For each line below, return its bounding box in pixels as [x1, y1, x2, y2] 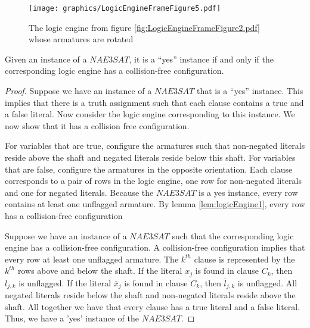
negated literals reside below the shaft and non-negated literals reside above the [5, 289, 296, 301]
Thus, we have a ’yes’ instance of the [5, 312, 139, 324]
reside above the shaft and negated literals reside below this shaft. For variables [5, 151, 296, 163]
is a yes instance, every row [199, 186, 298, 198]
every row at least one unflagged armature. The [5, 252, 179, 265]
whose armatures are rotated [29, 33, 134, 45]
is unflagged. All [237, 276, 297, 289]
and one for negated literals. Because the [5, 186, 154, 198]
